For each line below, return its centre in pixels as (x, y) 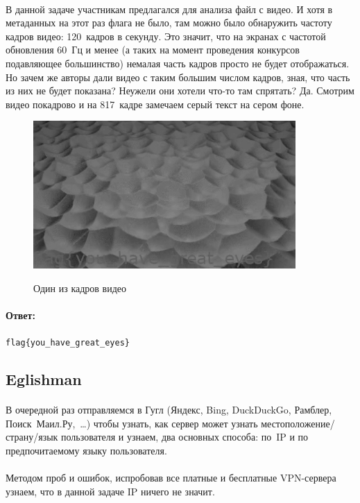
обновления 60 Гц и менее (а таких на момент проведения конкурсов (153, 50)
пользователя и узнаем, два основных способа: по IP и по (185, 437)
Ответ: (20, 315)
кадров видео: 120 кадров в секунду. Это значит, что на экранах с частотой (166, 36)
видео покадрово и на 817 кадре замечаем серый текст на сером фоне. (155, 104)
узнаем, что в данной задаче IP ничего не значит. (110, 491)
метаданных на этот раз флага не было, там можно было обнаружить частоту (169, 23)
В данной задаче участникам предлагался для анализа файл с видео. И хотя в (169, 9)
